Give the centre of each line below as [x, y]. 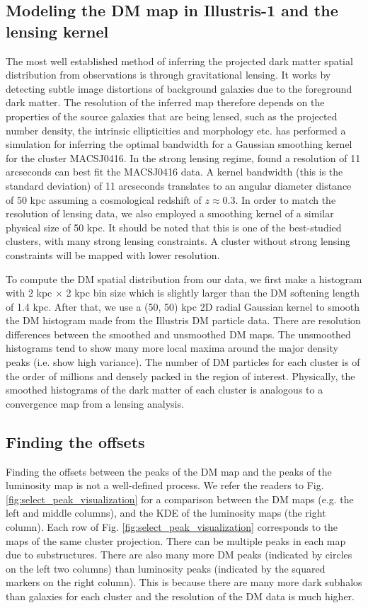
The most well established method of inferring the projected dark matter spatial [179, 61]
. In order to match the [286, 199]
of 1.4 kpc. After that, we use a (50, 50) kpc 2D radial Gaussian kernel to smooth [183, 306]
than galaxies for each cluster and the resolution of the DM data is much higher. [180, 596]
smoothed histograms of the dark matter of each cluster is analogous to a [165, 390]
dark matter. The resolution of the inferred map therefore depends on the [165, 102]
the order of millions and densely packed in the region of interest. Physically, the [180, 375]
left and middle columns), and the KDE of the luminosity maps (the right [166, 513]
